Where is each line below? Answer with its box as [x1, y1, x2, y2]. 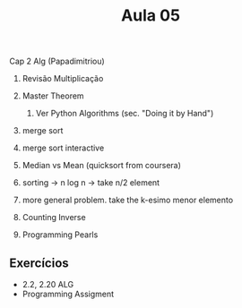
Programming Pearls [22, 229, 99, 240]
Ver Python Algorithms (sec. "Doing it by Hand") [35, 108, 214, 119]
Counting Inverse [22, 212, 87, 223]
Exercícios [9, 255, 69, 270]
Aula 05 [120, 5, 181, 26]
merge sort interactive [22, 142, 105, 153]
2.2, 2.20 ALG [22, 279, 74, 289]
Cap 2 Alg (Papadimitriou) [9, 56, 105, 67]
